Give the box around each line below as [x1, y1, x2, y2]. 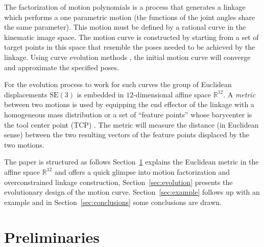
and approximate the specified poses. [4, 61, 119, 72]
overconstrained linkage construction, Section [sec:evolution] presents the [4, 176, 233, 187]
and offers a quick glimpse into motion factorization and [54, 166, 230, 177]
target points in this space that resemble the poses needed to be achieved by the [4, 42, 255, 52]
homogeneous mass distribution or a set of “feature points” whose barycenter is [4, 109, 252, 119]
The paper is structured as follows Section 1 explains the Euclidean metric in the [4, 156, 259, 167]
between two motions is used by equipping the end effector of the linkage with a [4, 99, 254, 110]
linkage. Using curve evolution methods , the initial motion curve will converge [4, 51, 251, 62]
